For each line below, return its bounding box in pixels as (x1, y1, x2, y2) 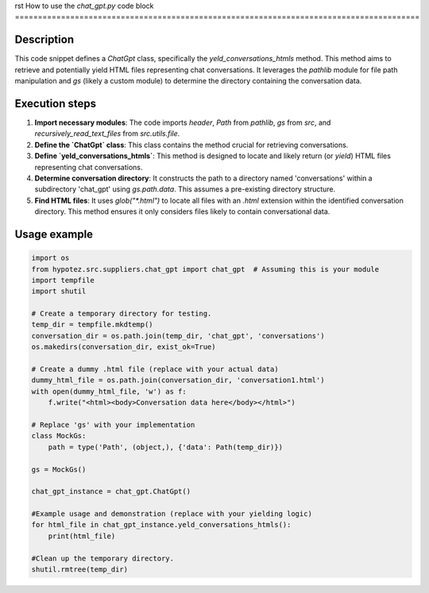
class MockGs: (31, 432, 87, 440)
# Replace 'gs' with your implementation (31, 420, 195, 429)
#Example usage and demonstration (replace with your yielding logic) (31, 510, 313, 518)
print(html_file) (48, 531, 116, 541)
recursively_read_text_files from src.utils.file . (34, 129, 180, 138)
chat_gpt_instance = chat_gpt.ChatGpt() (31, 487, 191, 496)
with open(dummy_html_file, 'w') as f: (31, 386, 187, 396)
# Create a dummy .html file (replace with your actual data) (31, 365, 279, 374)
